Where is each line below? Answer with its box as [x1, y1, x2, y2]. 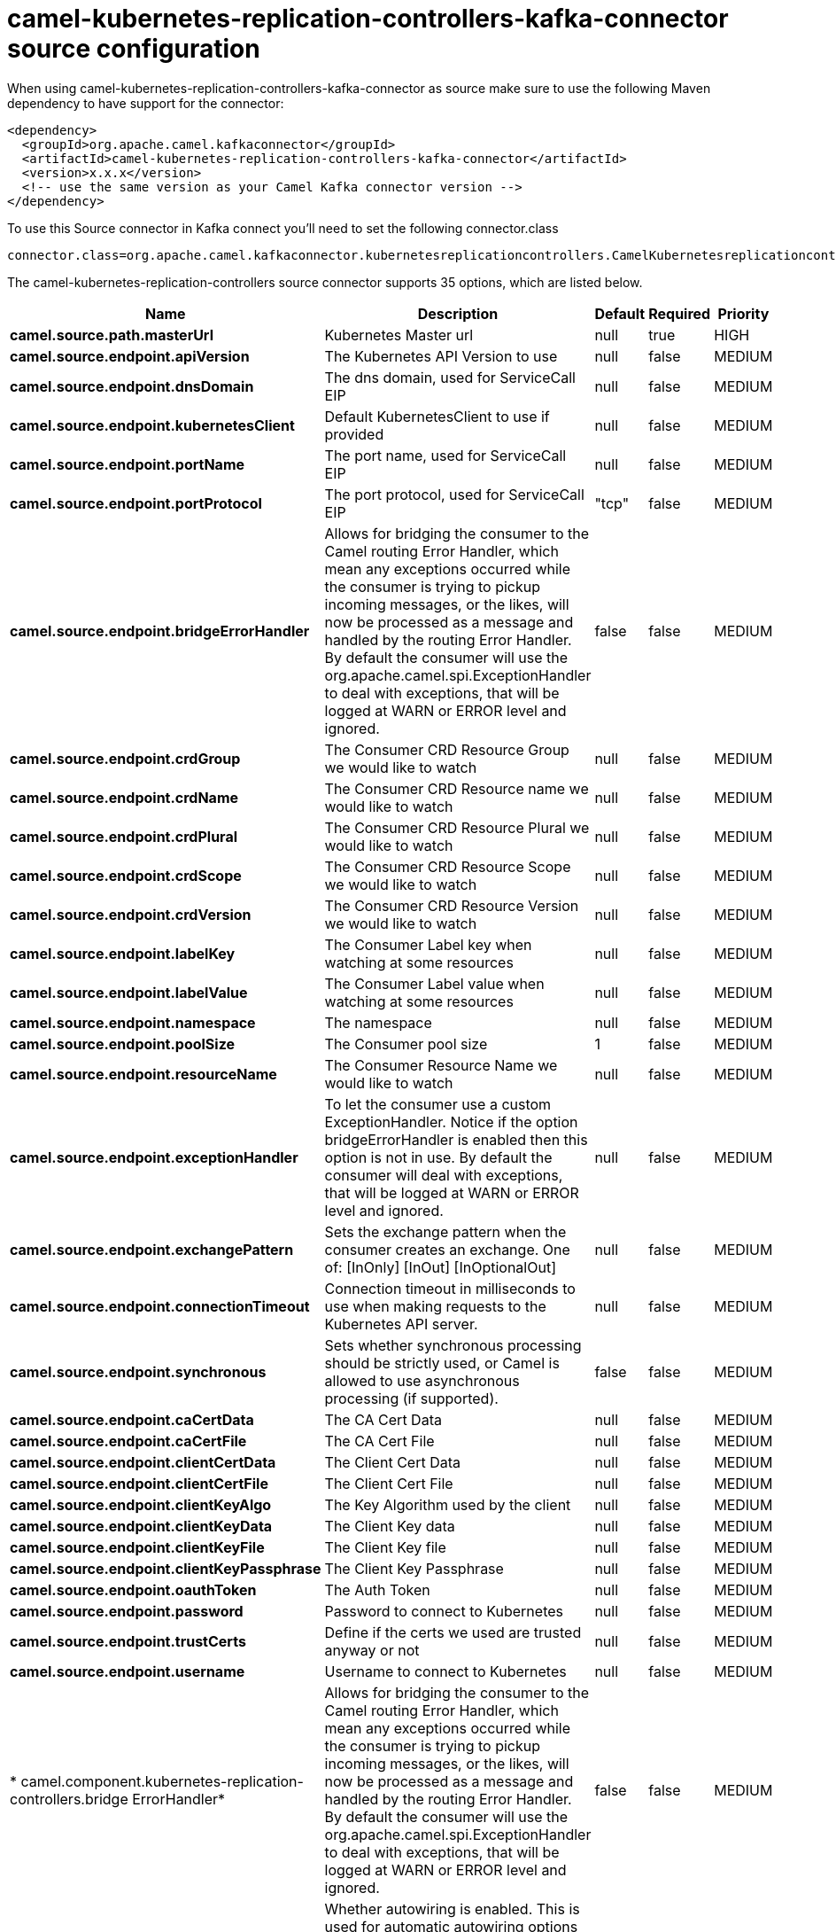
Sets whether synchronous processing [324, 1336, 582, 1354]
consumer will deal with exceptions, [324, 1165, 563, 1184]
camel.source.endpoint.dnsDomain [10, 377, 254, 395]
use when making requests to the [324, 1297, 546, 1315]
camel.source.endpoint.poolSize [10, 1034, 236, 1053]
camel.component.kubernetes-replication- [20, 1772, 304, 1790]
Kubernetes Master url [324, 325, 474, 344]
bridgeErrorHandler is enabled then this [324, 1130, 588, 1149]
